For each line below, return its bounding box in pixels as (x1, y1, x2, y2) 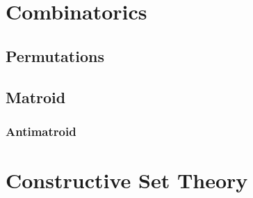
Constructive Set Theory (6, 165, 248, 194)
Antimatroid (6, 122, 76, 139)
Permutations (6, 45, 104, 66)
